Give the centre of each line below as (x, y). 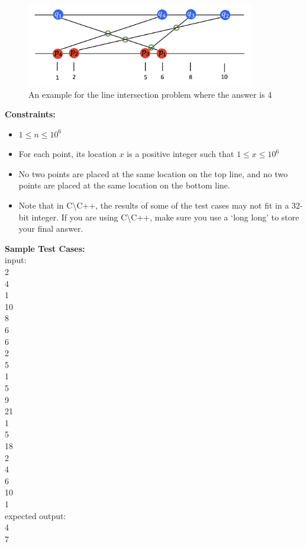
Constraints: (30, 114)
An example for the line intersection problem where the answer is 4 (150, 94)
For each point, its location (68, 154)
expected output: (35, 515)
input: (16, 260)
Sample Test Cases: (45, 248)
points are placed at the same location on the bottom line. (124, 185)
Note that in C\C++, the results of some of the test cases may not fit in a (154, 205)
